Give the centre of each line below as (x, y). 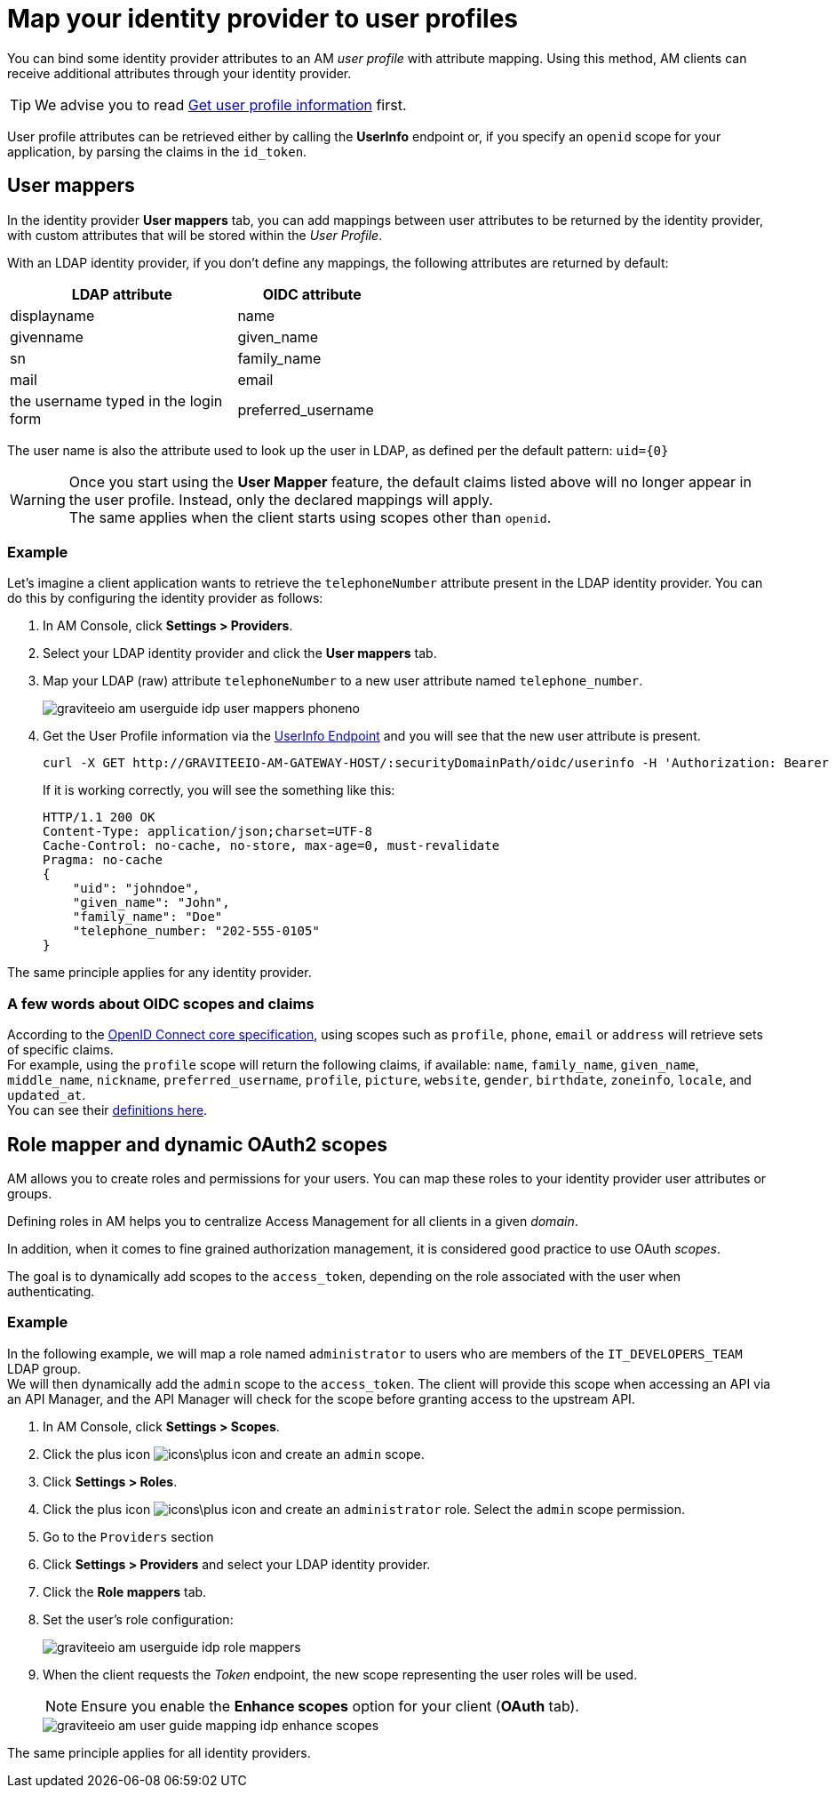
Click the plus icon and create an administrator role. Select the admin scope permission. (364, 1509)
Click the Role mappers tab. (125, 1591)
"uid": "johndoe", (136, 889)
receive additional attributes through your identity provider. (179, 73)
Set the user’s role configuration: (138, 1619)
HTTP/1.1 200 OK (99, 817)
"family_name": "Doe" (147, 917)
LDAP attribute (122, 294)
